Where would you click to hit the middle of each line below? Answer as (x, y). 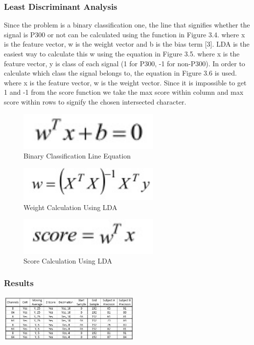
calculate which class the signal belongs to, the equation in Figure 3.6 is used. (120, 73)
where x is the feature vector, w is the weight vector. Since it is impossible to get (125, 82)
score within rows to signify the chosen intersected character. (95, 101)
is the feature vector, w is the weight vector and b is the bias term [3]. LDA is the (127, 44)
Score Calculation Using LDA (68, 261)
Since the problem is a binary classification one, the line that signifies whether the (127, 25)
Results (19, 282)
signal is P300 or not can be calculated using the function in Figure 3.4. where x (125, 34)
